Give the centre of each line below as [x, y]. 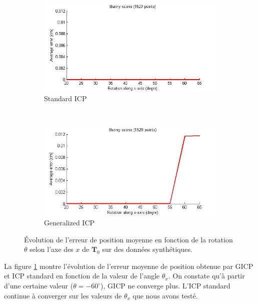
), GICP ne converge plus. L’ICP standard [165, 286]
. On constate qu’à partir [206, 276]
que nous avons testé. [165, 295]
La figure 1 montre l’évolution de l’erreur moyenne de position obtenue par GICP [129, 266]
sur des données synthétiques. [147, 249]
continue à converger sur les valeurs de [63, 295]
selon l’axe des [51, 249]
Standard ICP [65, 98]
